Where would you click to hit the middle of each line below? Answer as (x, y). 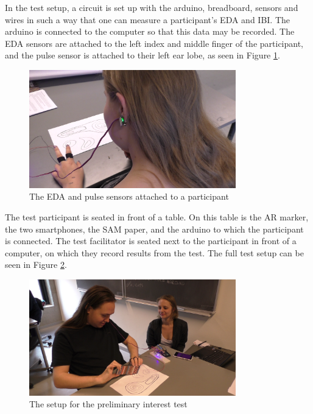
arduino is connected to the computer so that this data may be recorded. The (150, 31)
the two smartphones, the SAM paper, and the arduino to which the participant (154, 229)
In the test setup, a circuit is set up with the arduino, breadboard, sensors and (152, 7)
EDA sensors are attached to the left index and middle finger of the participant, (154, 43)
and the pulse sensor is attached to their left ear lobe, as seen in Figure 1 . (142, 55)
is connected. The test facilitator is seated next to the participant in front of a (151, 241)
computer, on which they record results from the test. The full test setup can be (154, 252)
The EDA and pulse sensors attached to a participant (129, 196)
